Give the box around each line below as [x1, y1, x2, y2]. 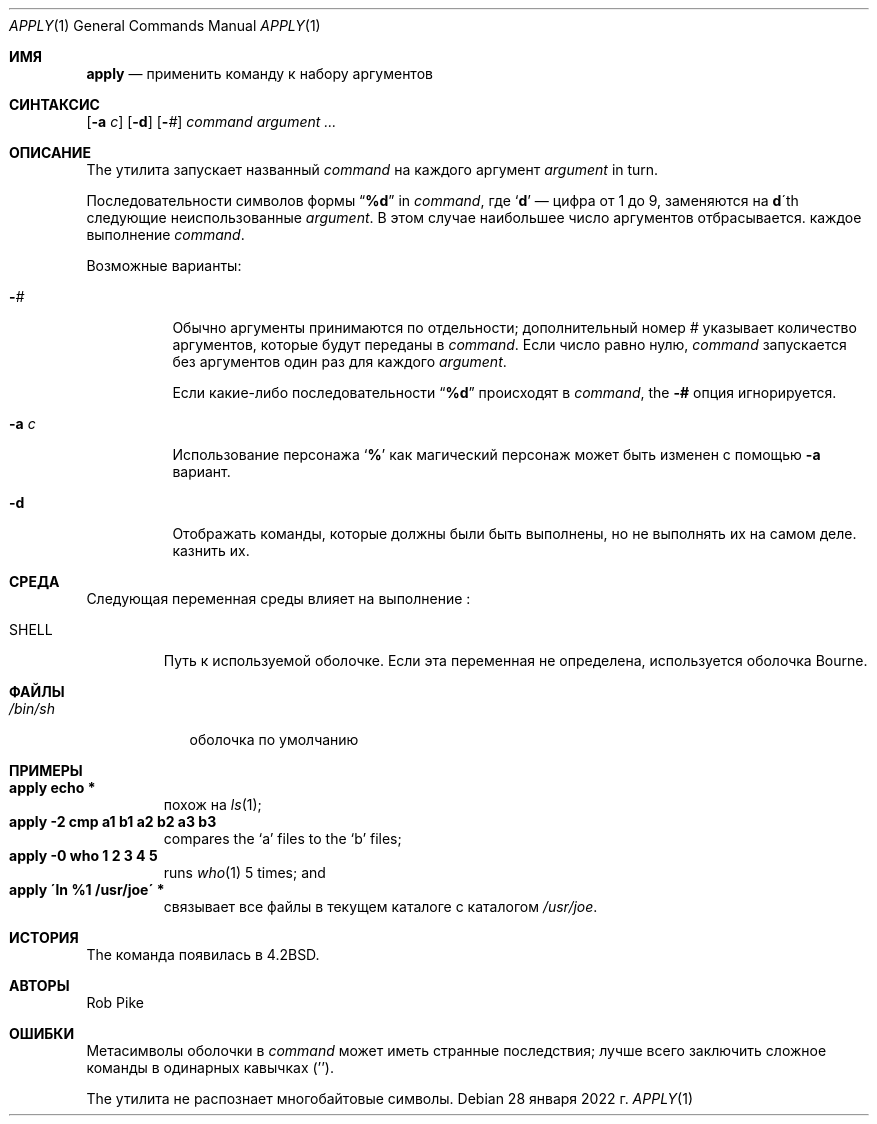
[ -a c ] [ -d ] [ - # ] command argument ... [86, 113, 337, 130]
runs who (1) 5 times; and [163, 864, 326, 881]
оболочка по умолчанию [189, 731, 359, 748]
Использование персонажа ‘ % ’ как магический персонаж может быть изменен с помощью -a [172, 446, 821, 463]
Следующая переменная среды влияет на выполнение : [86, 590, 471, 607]
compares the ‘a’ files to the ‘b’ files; [163, 830, 402, 847]
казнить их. [172, 542, 250, 559]
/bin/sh [9, 700, 56, 717]
